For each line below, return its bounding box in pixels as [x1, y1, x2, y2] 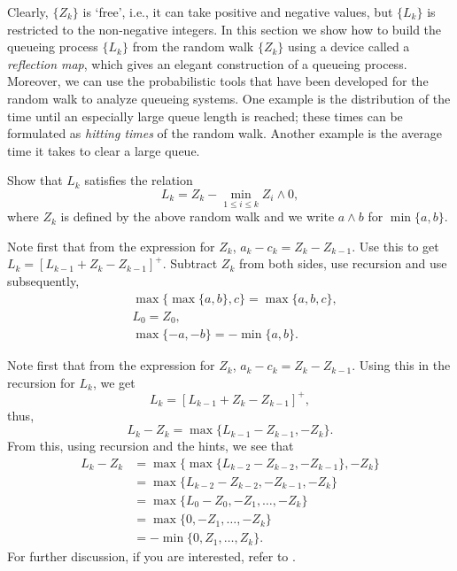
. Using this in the [352, 356, 451, 374]
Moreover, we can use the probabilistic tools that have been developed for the [7, 72, 429, 90]
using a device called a [288, 37, 410, 56]
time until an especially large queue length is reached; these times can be [7, 106, 403, 125]
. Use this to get [352, 236, 439, 255]
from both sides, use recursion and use [238, 254, 447, 273]
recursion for [7, 373, 75, 391]
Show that [7, 171, 63, 189]
